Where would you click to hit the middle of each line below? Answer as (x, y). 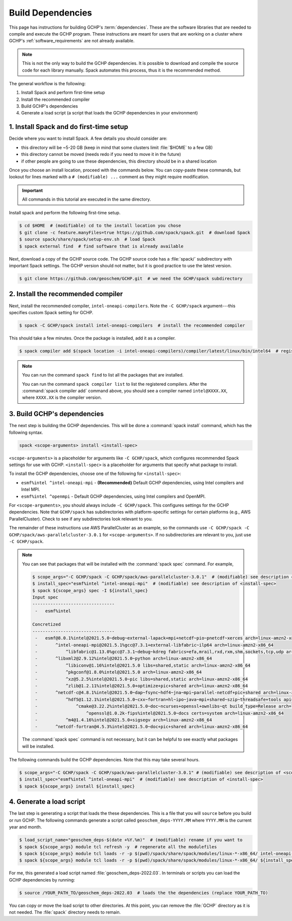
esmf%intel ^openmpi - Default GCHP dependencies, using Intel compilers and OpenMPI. (113, 496)
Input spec (45, 597)
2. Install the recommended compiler (66, 294)
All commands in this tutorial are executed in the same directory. (86, 199)
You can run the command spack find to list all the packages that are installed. (103, 375)
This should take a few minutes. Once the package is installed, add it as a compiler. (92, 338)
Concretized (46, 624)
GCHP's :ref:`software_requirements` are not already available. (72, 41)
